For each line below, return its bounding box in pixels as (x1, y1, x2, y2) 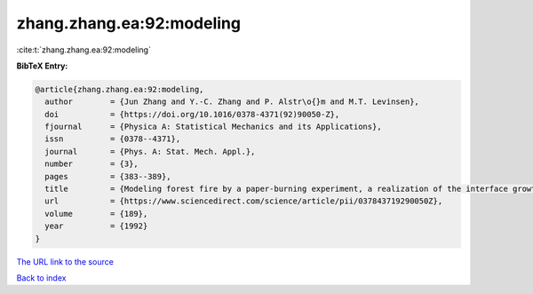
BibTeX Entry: (16, 60, 68, 71)
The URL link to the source (16, 256, 115, 266)
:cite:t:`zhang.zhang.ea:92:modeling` (16, 44, 151, 55)
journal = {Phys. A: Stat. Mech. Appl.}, (44, 147, 256, 156)
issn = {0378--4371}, (44, 134, 181, 144)
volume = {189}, (44, 209, 148, 219)
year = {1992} (44, 221, 148, 231)
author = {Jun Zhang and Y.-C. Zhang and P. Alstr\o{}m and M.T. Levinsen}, (44, 97, 419, 107)
